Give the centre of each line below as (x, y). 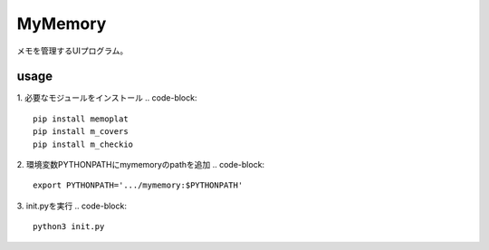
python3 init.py (69, 227)
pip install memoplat (81, 119)
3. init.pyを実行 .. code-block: (72, 206)
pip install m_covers (81, 132)
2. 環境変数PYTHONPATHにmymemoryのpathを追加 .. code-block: (141, 165)
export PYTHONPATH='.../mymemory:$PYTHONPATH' (138, 185)
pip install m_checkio (83, 144)
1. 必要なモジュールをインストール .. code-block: (107, 98)
